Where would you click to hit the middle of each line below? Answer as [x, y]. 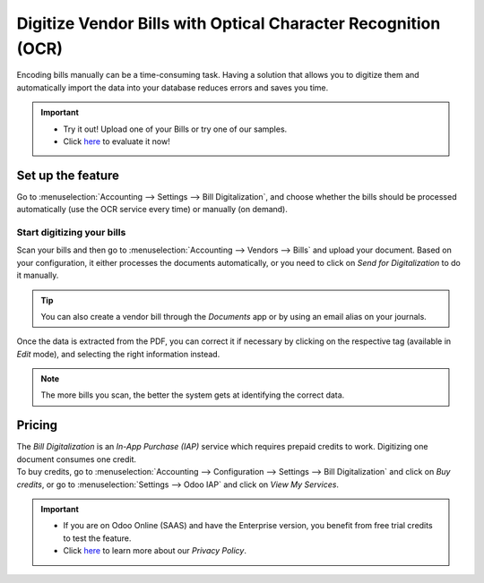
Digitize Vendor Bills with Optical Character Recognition [229, 23]
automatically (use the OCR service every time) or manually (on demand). [152, 210]
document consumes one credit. [77, 459]
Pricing [37, 425]
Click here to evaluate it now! [117, 141]
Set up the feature [68, 175]
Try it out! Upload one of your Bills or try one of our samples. [175, 129]
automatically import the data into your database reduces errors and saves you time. [173, 87]
